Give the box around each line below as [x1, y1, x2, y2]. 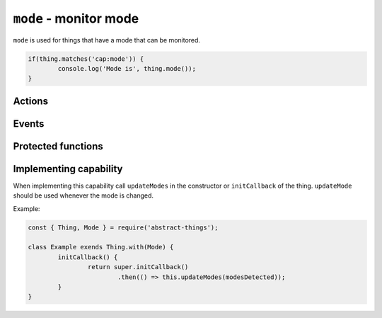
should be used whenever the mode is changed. [13, 191, 154, 200]
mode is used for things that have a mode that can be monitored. [13, 35, 201, 44]
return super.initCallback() [87, 263, 189, 271]
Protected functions [13, 140, 104, 152]
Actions [13, 95, 49, 107]
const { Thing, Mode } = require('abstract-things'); [28, 223, 219, 232]
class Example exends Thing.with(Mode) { [28, 243, 174, 251]
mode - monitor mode [13, 11, 139, 26]
